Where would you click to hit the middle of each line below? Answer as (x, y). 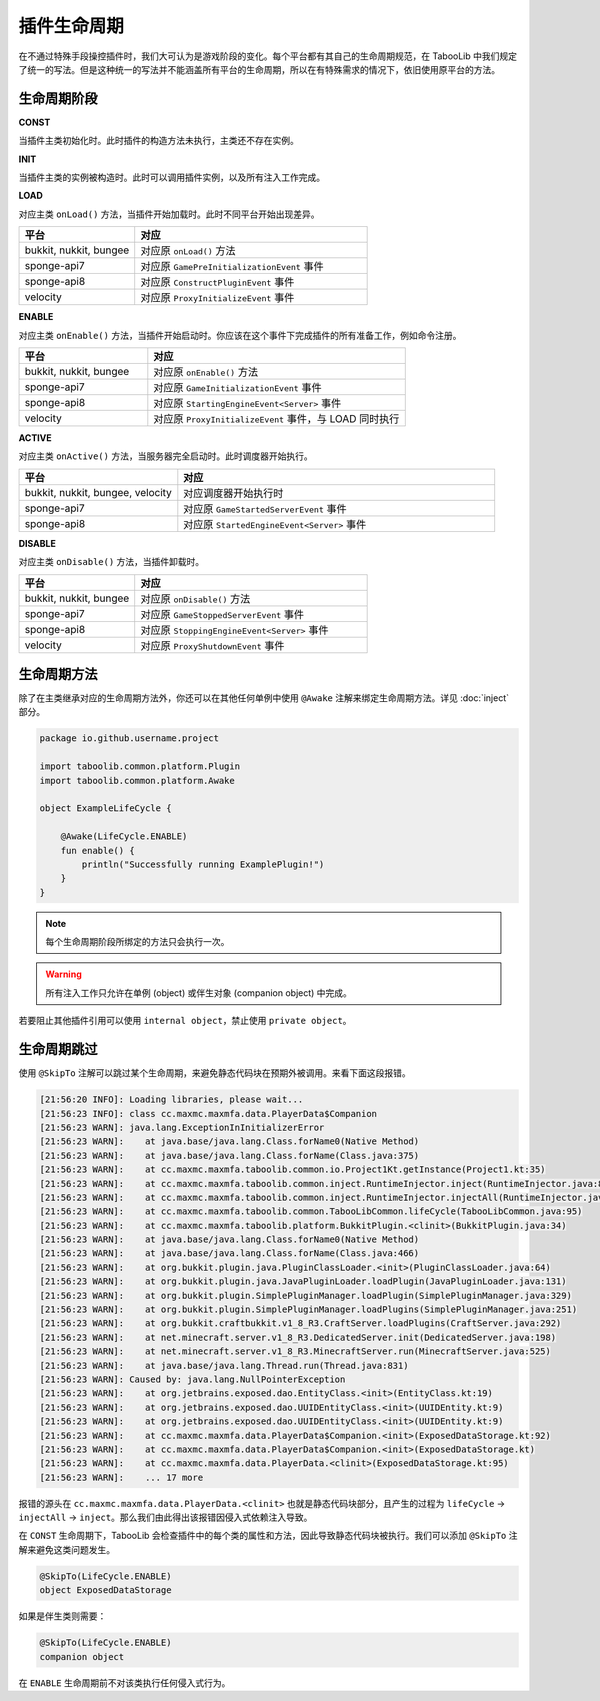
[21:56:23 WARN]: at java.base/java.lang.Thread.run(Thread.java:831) (224, 1365)
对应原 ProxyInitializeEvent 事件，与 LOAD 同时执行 (276, 418)
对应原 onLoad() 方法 (188, 251)
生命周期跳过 (58, 1049)
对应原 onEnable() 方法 (206, 372)
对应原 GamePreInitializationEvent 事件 (232, 267)
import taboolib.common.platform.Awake (137, 780)
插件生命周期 (71, 26)
